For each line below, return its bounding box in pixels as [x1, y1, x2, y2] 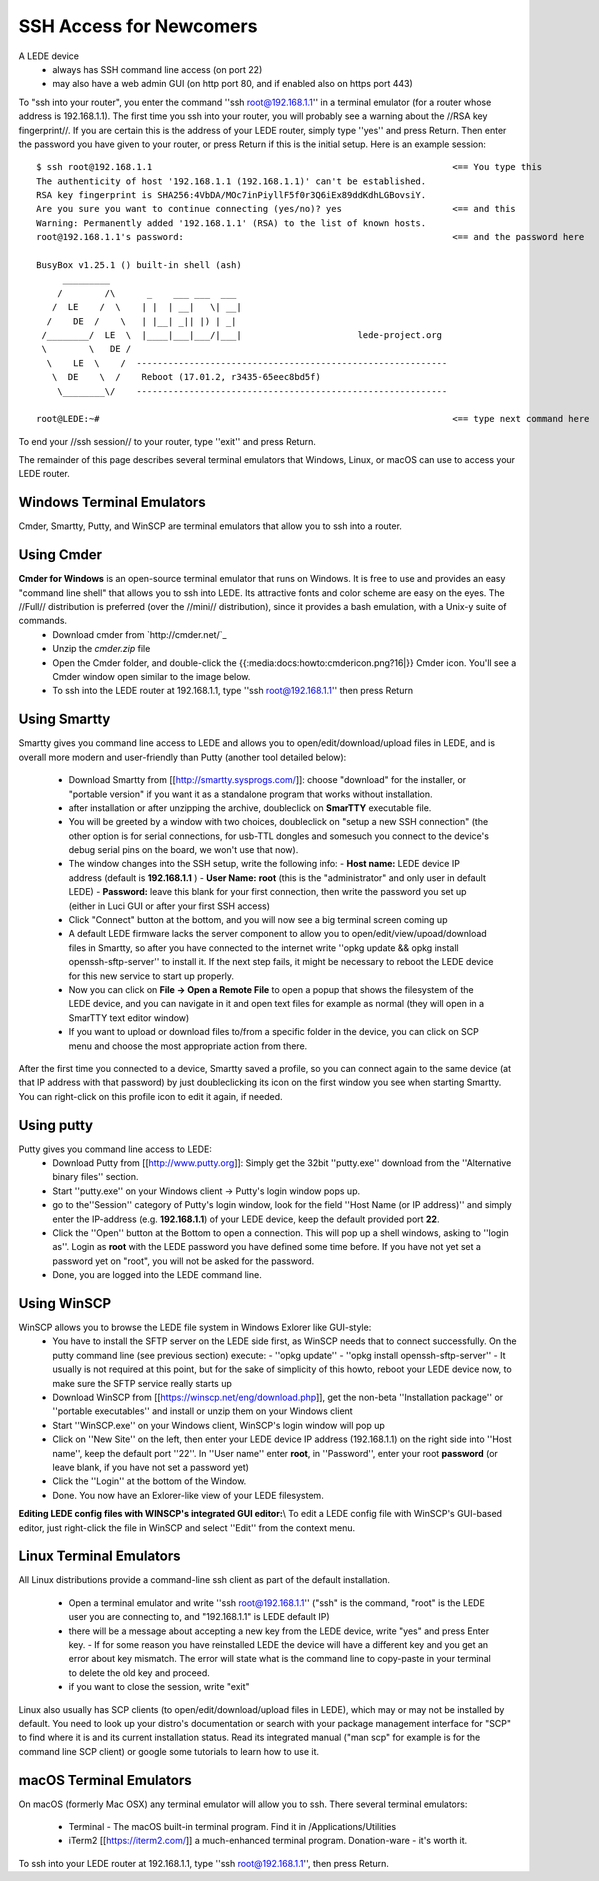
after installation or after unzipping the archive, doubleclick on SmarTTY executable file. [68, 801, 432, 814]
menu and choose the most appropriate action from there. [68, 1040, 308, 1052]
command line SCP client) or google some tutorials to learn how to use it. [18, 1745, 320, 1757]
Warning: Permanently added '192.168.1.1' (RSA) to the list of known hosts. [36, 217, 427, 229]
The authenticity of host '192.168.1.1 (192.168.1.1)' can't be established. [36, 175, 427, 187]
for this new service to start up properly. [68, 970, 235, 982]
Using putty [18, 1116, 94, 1134]
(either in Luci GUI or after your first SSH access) [68, 900, 270, 912]
